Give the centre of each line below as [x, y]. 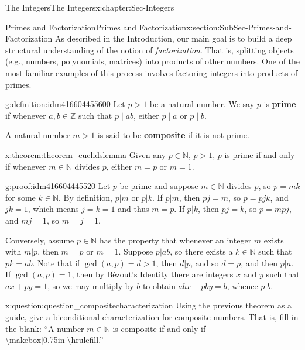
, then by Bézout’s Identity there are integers [152, 274]
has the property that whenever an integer [175, 240]
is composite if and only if [159, 328]
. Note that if [56, 262]
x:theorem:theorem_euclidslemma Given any [86, 154]
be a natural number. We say [202, 104]
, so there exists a [201, 251]
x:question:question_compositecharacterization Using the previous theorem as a [149, 305]
